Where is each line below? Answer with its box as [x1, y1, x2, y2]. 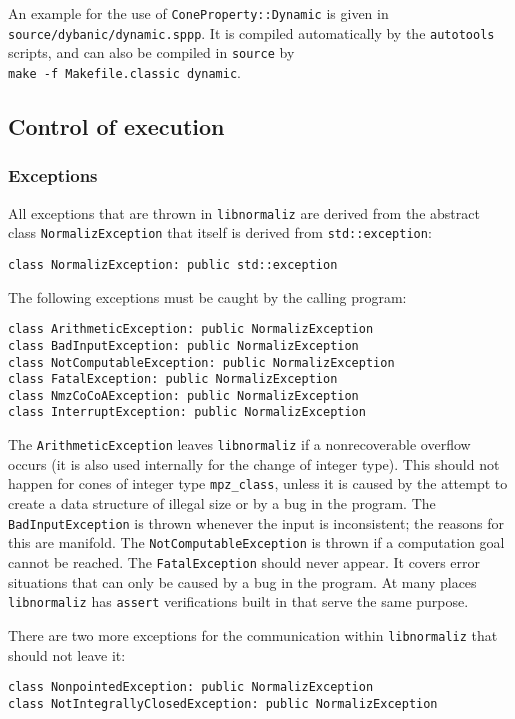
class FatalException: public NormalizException [8, 372, 338, 387]
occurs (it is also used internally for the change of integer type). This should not [8, 453, 500, 474]
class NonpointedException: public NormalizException [8, 680, 374, 695]
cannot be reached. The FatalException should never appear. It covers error [8, 551, 481, 572]
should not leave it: [8, 644, 126, 665]
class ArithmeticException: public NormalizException [8, 322, 374, 337]
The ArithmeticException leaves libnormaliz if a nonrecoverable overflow [8, 434, 471, 455]
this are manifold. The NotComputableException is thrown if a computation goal [8, 532, 505, 553]
